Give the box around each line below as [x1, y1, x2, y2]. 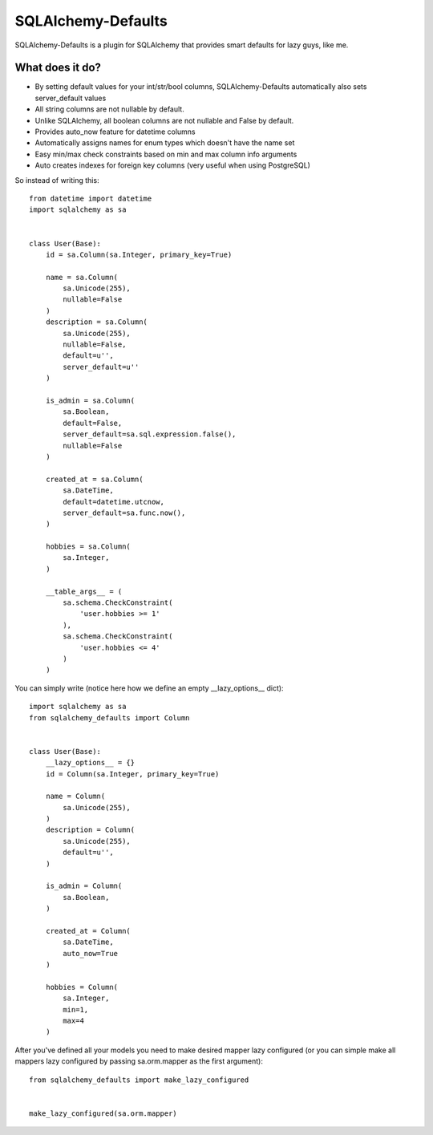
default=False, [63, 418, 123, 428]
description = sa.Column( [45, 318, 148, 326]
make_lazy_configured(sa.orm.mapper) [29, 1109, 178, 1118]
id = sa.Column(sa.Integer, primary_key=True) [45, 249, 233, 259]
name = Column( [45, 792, 106, 801]
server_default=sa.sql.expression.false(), [63, 430, 237, 439]
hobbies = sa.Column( [45, 542, 132, 551]
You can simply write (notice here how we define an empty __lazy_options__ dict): [14, 683, 284, 693]
